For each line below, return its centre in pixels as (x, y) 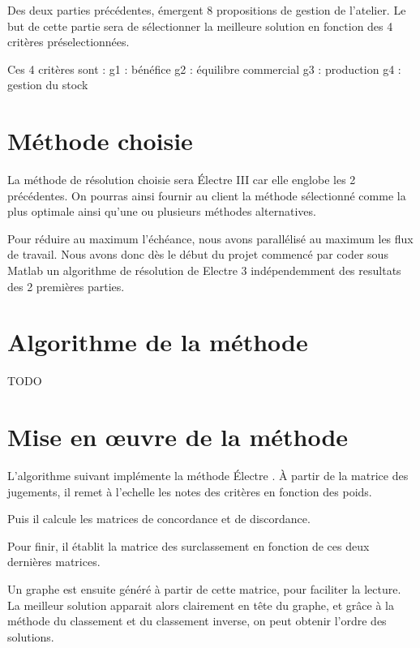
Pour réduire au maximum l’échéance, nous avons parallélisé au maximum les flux (210, 238)
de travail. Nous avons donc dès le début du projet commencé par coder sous (198, 254)
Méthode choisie (100, 141)
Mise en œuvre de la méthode (178, 437)
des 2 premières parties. (66, 286)
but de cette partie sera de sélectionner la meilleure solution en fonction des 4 (200, 26)
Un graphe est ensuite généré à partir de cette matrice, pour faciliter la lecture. (204, 589)
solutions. (31, 636)
